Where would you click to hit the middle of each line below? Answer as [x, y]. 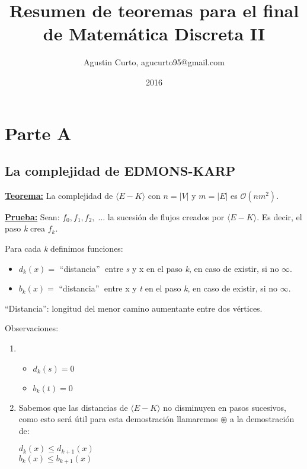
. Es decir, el [279, 216]
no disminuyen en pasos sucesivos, [225, 407]
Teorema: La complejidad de [59, 195]
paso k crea [25, 228]
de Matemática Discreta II [154, 34]
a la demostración [262, 419]
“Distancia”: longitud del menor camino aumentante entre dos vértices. [134, 308]
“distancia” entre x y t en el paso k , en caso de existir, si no [168, 288]
